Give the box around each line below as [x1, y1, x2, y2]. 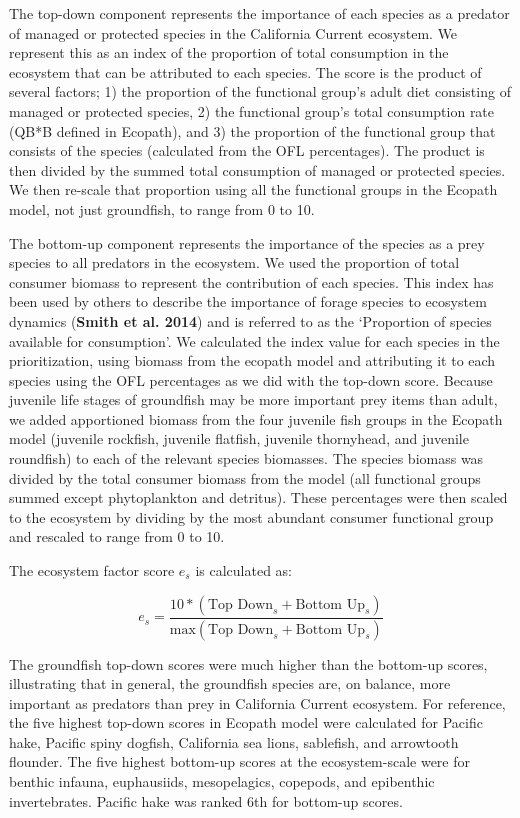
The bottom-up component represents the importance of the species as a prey [9, 232, 485, 253]
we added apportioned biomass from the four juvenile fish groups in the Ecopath [9, 408, 503, 429]
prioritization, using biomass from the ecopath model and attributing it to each [9, 350, 496, 371]
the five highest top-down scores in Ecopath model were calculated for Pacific [9, 712, 483, 733]
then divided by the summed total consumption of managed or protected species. [9, 159, 506, 180]
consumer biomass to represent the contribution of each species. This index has [9, 271, 494, 292]
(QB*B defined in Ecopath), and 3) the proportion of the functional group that [9, 120, 496, 141]
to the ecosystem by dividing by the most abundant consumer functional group [9, 506, 494, 527]
